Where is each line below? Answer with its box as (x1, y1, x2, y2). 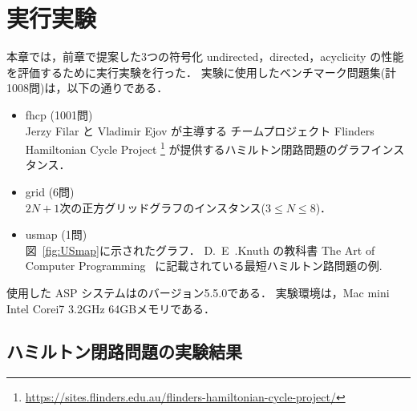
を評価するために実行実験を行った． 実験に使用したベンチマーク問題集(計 (6, 63, 397, 80)
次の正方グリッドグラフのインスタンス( (59, 199, 266, 216)
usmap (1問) (25, 226, 87, 243)
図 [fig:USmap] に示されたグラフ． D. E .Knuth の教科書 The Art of (25, 241, 375, 258)
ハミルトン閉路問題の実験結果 (6, 339, 242, 364)
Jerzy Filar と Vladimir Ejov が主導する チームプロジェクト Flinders (25, 122, 374, 139)
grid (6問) (25, 183, 75, 199)
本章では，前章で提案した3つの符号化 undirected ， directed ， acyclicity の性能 (6, 48, 404, 65)
